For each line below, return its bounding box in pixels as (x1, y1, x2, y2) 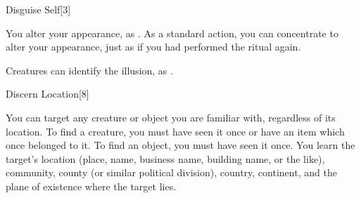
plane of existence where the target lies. (6, 178, 177, 193)
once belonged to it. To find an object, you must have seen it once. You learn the (6, 138, 355, 152)
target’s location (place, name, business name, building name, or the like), (6, 151, 325, 166)
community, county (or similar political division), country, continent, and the (6, 165, 337, 180)
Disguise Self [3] (6, 2, 71, 16)
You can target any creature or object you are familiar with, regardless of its (6, 110, 336, 124)
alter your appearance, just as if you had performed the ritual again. (6, 39, 301, 54)
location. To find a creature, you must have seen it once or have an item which (6, 124, 345, 138)
